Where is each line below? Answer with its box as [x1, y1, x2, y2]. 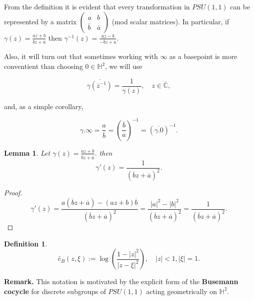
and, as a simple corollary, [4, 101, 83, 111]
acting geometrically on [146, 286, 217, 296]
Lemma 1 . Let [4, 147, 50, 158]
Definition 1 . [4, 238, 48, 248]
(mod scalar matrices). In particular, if [112, 16, 229, 26]
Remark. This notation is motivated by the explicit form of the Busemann [4, 276, 239, 287]
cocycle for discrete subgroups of [4, 286, 106, 296]
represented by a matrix [4, 16, 77, 26]
